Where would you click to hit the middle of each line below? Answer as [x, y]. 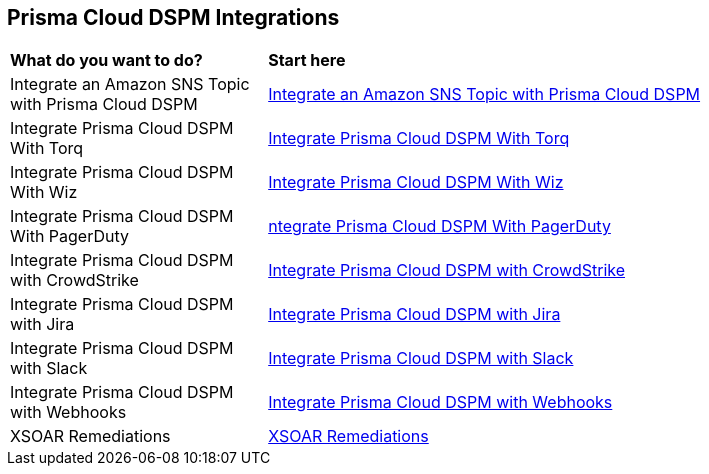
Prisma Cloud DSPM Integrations [173, 17]
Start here [307, 60]
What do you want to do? [106, 60]
